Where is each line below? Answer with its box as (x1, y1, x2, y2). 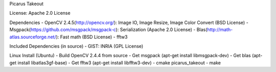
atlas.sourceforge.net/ (9, 34, 56, 40)
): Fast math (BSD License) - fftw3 (56, 34, 128, 40)
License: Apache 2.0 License (9, 10, 71, 16)
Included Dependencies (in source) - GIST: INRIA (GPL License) (9, 43, 144, 49)
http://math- (207, 27, 233, 33)
